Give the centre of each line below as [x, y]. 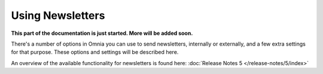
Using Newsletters [58, 15]
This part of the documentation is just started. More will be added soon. [102, 33]
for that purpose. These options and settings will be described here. [95, 52]
